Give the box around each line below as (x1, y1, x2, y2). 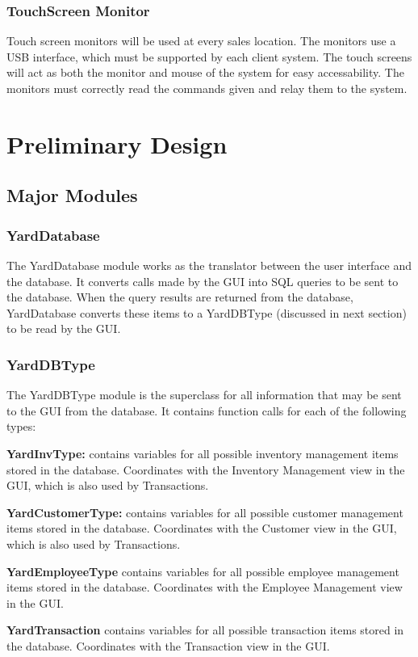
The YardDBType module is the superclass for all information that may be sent (6, 386, 402, 403)
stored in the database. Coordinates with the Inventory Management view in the (6, 461, 405, 478)
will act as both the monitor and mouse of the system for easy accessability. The (6, 64, 404, 81)
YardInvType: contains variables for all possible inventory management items (6, 444, 399, 461)
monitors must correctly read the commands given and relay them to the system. (6, 80, 408, 96)
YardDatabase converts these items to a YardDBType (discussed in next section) (6, 304, 407, 321)
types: (6, 418, 36, 435)
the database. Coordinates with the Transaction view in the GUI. (6, 637, 330, 654)
